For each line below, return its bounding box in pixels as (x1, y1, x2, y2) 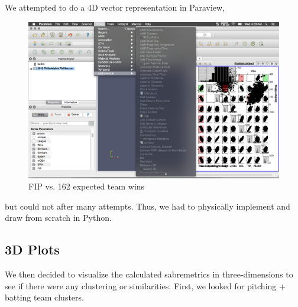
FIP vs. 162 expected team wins (28, 180, 145, 192)
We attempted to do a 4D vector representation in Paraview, (5, 1, 225, 13)
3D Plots (5, 240, 60, 259)
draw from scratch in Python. (5, 211, 112, 224)
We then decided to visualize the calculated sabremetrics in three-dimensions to (5, 268, 293, 280)
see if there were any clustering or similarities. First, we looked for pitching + (5, 279, 286, 292)
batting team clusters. (5, 291, 84, 303)
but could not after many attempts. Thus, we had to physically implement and (5, 200, 290, 212)
